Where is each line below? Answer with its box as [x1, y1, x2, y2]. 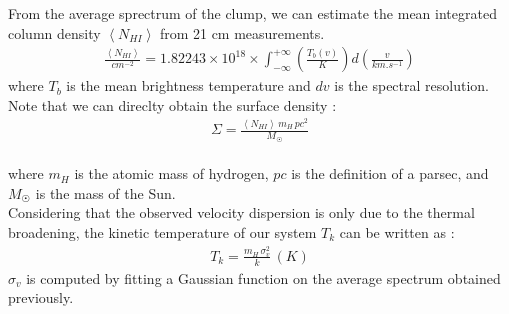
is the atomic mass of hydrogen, [74, 163, 269, 184]
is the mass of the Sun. [35, 182, 176, 203]
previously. [8, 287, 74, 308]
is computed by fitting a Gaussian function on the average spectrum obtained [26, 267, 501, 288]
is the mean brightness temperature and [66, 75, 311, 96]
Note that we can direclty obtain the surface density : [8, 94, 337, 115]
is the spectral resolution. [334, 75, 489, 96]
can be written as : [339, 221, 455, 242]
